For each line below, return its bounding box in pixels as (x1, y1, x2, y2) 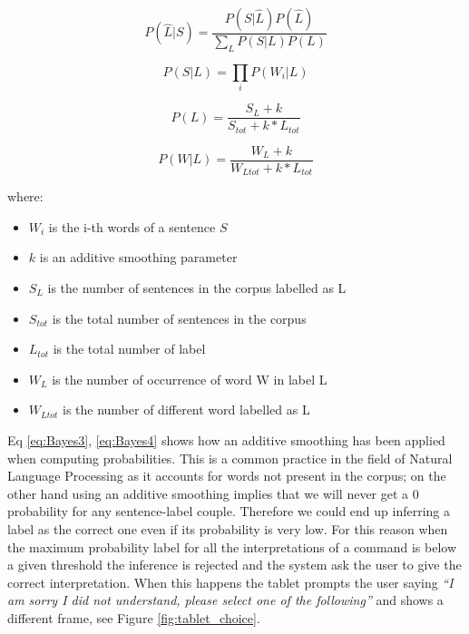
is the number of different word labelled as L (62, 400, 310, 419)
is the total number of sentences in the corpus (52, 308, 307, 327)
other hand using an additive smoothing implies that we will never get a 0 (7, 483, 419, 502)
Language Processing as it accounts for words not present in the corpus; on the (7, 466, 446, 485)
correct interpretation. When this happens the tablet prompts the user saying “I (7, 572, 454, 591)
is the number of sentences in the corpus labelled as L (47, 278, 347, 297)
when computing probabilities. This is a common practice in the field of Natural (7, 448, 453, 467)
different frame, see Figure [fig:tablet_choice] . (7, 608, 260, 627)
